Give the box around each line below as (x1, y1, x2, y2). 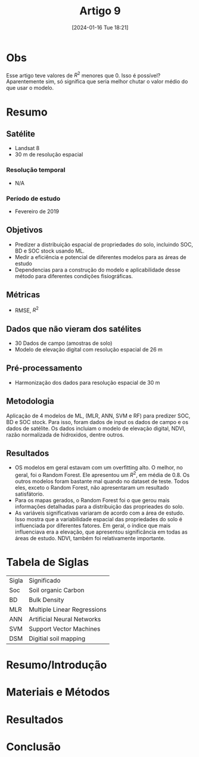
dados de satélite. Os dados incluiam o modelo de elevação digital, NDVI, (6, 425, 186, 432)
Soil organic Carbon (29, 586, 85, 594)
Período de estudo (6, 194, 61, 203)
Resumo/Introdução (6, 658, 107, 672)
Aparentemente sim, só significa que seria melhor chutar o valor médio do (6, 78, 188, 85)
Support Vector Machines (29, 625, 101, 633)
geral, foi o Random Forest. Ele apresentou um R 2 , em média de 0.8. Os (14, 471, 190, 479)
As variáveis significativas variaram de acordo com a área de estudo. (14, 509, 185, 516)
